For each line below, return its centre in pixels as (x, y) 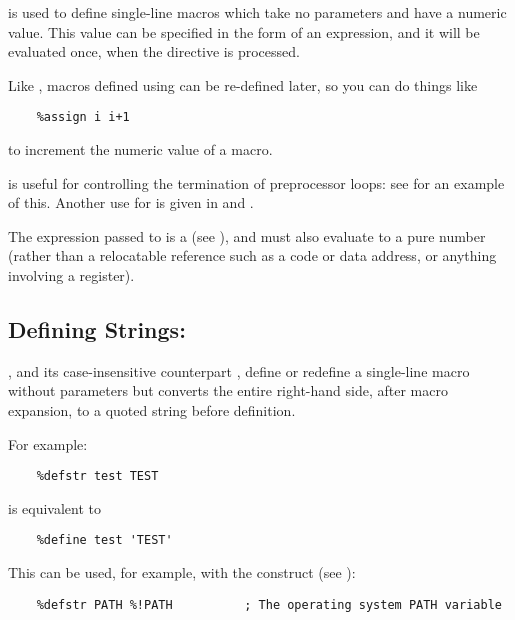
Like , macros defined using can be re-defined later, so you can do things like (243, 84)
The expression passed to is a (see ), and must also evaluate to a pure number (247, 235)
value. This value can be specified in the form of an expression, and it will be (244, 31)
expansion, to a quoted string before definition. (152, 409)
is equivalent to (55, 507)
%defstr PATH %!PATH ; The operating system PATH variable (269, 604)
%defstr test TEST (97, 476)
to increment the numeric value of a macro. (140, 149)
